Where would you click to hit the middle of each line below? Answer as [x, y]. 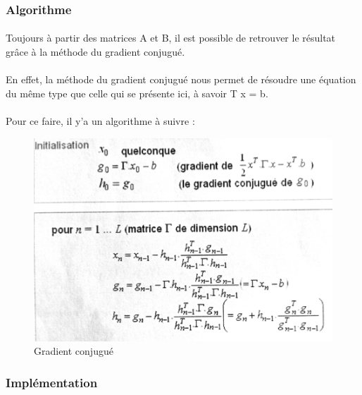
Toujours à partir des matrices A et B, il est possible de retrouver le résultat [171, 38]
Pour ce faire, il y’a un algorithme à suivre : [100, 121]
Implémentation [52, 382]
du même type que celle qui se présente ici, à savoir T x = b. [137, 93]
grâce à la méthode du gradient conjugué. [95, 52]
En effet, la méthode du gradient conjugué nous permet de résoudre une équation [181, 79]
